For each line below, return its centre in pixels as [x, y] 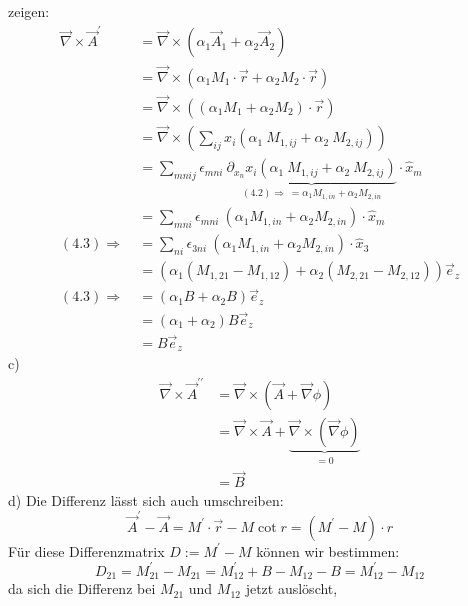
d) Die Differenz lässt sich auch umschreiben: [146, 499]
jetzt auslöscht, [291, 588]
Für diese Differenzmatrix [86, 550]
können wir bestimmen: [328, 550]
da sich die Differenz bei [82, 588]
